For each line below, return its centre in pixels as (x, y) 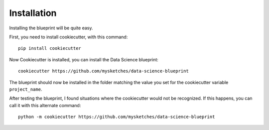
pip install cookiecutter (50, 48)
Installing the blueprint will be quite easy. (51, 28)
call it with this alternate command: (45, 105)
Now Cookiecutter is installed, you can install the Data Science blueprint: (84, 59)
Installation (33, 13)
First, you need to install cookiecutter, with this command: (68, 37)
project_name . (26, 89)
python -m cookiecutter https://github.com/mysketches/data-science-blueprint (117, 117)
